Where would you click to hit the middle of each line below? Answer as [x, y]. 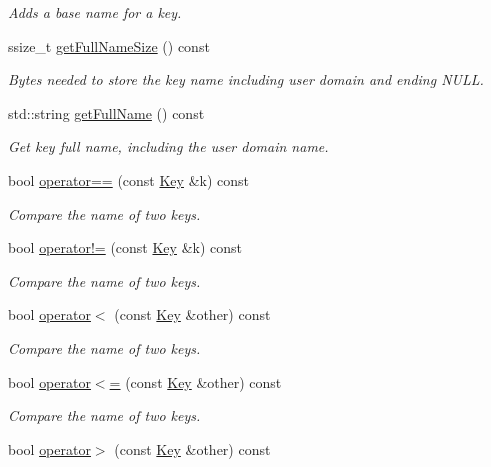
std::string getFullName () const [106, 112]
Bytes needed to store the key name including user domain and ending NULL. [246, 79]
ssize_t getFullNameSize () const [109, 45]
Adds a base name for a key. [95, 12]
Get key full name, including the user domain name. [168, 146]
